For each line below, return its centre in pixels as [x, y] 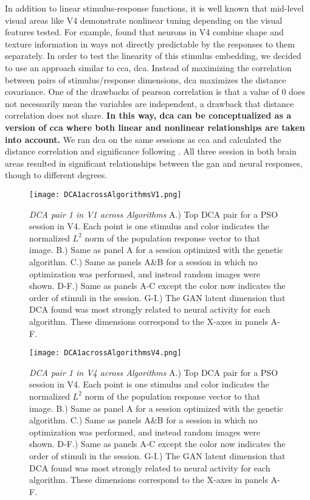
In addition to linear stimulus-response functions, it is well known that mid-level [154, 8]
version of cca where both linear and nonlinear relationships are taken [155, 127]
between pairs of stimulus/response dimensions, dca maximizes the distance [146, 79]
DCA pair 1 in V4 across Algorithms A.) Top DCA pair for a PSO [154, 372]
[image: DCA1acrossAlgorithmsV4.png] [105, 353]
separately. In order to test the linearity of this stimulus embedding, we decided [153, 56]
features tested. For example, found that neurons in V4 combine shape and [144, 32]
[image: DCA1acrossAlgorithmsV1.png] [105, 194]
